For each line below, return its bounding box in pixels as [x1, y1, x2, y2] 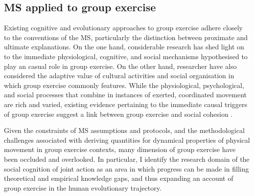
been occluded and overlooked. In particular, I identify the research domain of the [4, 153, 250, 164]
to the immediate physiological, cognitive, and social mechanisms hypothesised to [4, 51, 248, 61]
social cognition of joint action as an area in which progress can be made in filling [4, 163, 249, 174]
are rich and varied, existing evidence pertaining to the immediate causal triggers [4, 99, 248, 109]
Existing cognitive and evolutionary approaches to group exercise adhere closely [4, 22, 243, 33]
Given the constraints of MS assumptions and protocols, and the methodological [4, 125, 245, 135]
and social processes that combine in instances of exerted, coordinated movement [4, 89, 247, 100]
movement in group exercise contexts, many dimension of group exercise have [4, 144, 236, 154]
